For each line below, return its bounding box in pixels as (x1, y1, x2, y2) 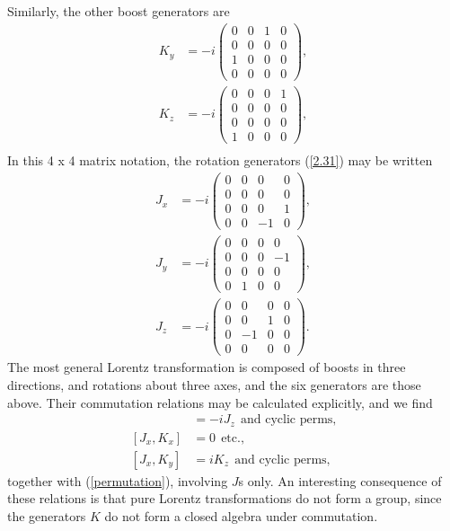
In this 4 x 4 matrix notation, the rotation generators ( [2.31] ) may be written (7, 151, 433, 170)
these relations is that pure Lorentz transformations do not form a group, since (7, 489, 442, 508)
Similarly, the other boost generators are (7, 2, 230, 20)
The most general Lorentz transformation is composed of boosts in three (7, 358, 406, 376)
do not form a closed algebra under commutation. (104, 506, 378, 525)
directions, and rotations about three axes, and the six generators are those (7, 375, 421, 394)
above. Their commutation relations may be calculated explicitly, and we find (7, 393, 433, 412)
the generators (7, 506, 86, 525)
